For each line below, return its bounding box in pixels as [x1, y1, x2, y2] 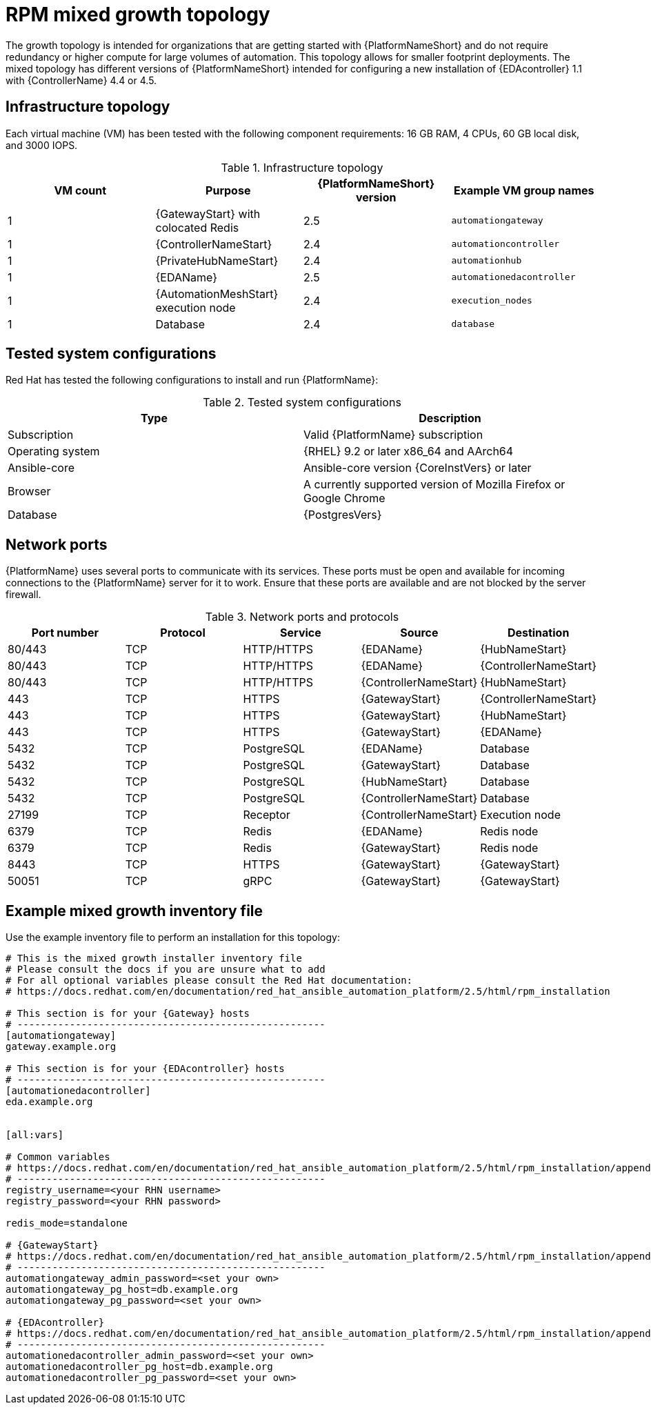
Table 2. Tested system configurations [203, 395, 401, 410]
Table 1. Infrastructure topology [221, 160, 383, 175]
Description [419, 411, 481, 426]
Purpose [206, 183, 251, 197]
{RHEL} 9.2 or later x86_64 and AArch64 [303, 444, 514, 459]
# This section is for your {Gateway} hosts [6, 1008, 250, 1020]
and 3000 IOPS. [6, 139, 78, 151]
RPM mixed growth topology [6, 3, 270, 26]
